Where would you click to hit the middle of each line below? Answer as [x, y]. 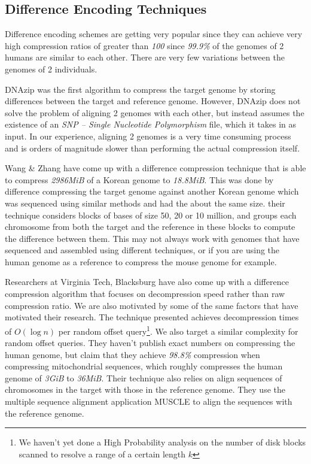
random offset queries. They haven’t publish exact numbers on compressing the [150, 343]
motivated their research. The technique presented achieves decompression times [152, 317]
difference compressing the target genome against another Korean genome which [152, 191]
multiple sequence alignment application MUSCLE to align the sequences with [149, 401]
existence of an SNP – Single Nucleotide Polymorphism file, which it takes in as [150, 124]
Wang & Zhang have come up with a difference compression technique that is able [155, 168]
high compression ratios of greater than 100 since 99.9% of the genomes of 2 [144, 45]
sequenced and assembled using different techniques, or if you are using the [142, 250]
